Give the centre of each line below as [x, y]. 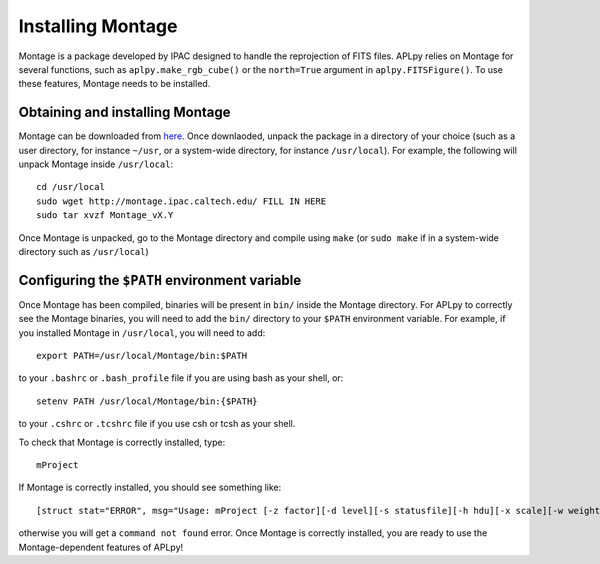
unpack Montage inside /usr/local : [96, 164]
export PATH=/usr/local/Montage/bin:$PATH [142, 356]
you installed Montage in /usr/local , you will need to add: [142, 332]
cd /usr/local [70, 187]
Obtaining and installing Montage [124, 112]
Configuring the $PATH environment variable [160, 280]
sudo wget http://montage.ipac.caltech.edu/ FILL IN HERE [181, 201]
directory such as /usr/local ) [83, 251]
